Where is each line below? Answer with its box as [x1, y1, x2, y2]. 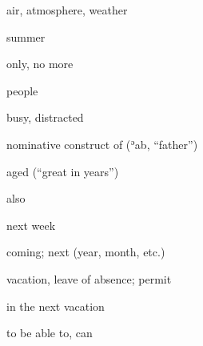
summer [6, 28, 46, 45]
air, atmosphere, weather [6, 2, 128, 18]
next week [6, 216, 56, 233]
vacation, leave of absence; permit [6, 270, 172, 287]
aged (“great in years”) [6, 163, 119, 179]
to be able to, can [6, 324, 93, 341]
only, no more [6, 55, 74, 72]
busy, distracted [6, 109, 84, 126]
